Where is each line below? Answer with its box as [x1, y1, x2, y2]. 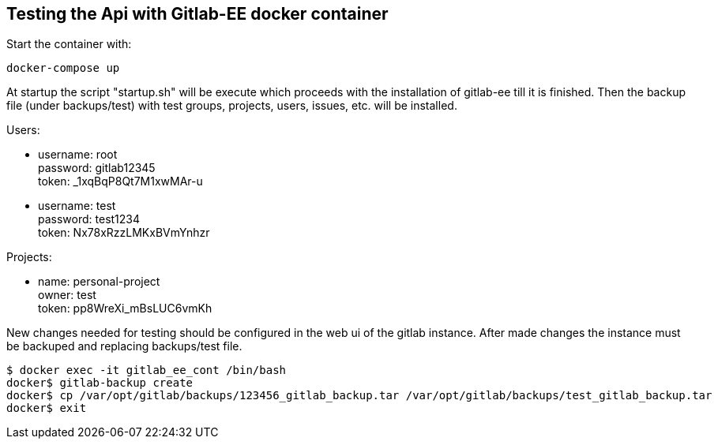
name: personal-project [38, 275, 160, 289]
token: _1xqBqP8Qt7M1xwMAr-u [38, 174, 203, 189]
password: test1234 [38, 212, 141, 226]
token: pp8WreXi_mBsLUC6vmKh [38, 301, 212, 316]
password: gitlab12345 [38, 161, 156, 175]
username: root [38, 148, 118, 162]
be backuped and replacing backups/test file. [6, 339, 242, 353]
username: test [38, 199, 116, 213]
